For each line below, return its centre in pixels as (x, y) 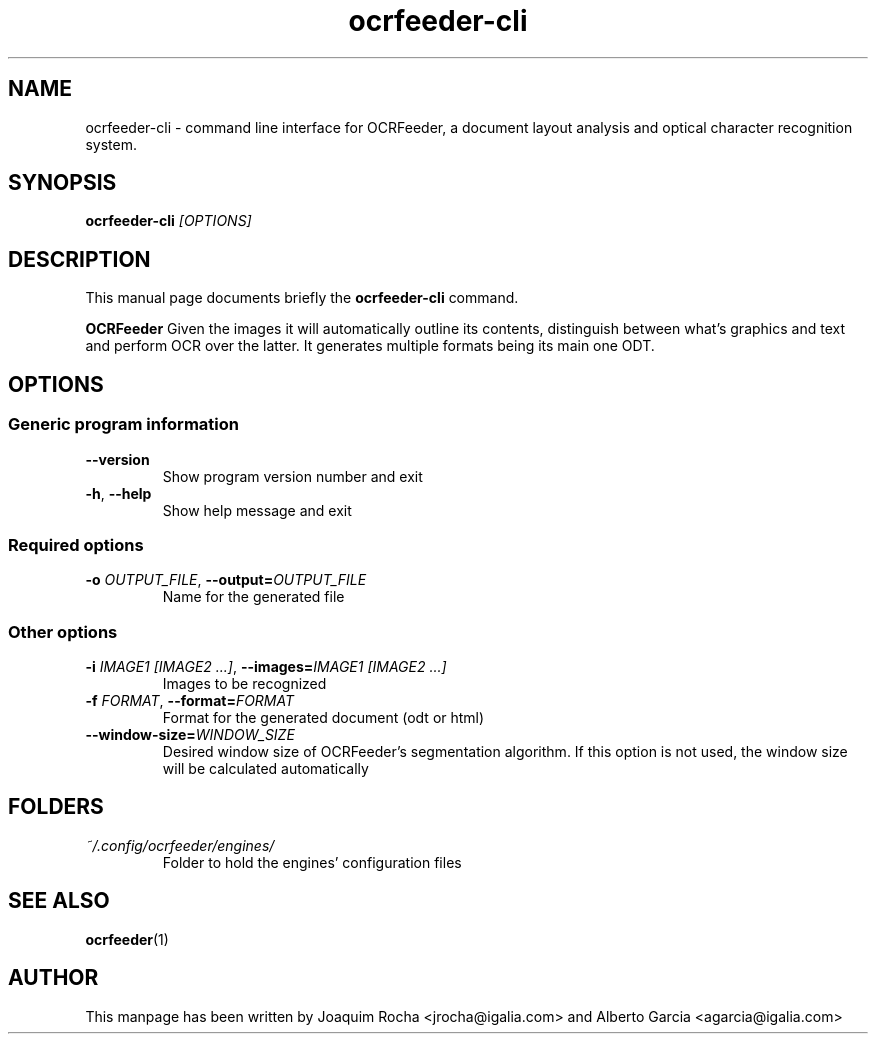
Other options (63, 631)
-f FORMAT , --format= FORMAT (190, 700)
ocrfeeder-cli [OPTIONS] (168, 221)
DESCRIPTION (79, 259)
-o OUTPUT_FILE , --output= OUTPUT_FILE (226, 580)
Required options (76, 544)
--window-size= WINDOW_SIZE (190, 734)
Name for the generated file (253, 597)
